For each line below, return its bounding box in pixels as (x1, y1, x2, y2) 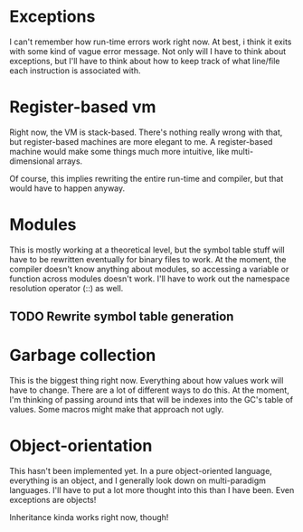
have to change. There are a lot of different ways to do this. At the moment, (9, 385, 289, 395)
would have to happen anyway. (9, 183, 126, 194)
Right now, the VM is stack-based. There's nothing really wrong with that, (9, 127, 283, 138)
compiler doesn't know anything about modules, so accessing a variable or (9, 263, 289, 274)
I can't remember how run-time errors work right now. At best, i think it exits (9, 36, 292, 47)
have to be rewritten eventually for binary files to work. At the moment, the (9, 253, 287, 264)
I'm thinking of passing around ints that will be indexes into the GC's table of (9, 394, 294, 405)
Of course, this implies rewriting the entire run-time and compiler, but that (9, 173, 284, 184)
